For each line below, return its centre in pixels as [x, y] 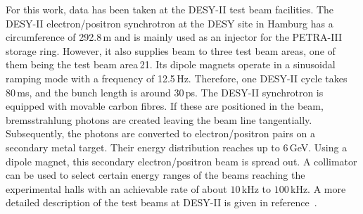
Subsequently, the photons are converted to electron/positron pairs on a [160, 133]
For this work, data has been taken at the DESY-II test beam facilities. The [170, 9]
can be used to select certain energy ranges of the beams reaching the [155, 175]
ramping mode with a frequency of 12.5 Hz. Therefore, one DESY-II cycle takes [177, 78]
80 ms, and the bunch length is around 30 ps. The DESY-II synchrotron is [165, 92]
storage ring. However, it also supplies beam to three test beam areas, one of [171, 50]
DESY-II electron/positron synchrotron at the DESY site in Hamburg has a [170, 23]
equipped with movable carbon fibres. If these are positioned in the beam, [165, 106]
